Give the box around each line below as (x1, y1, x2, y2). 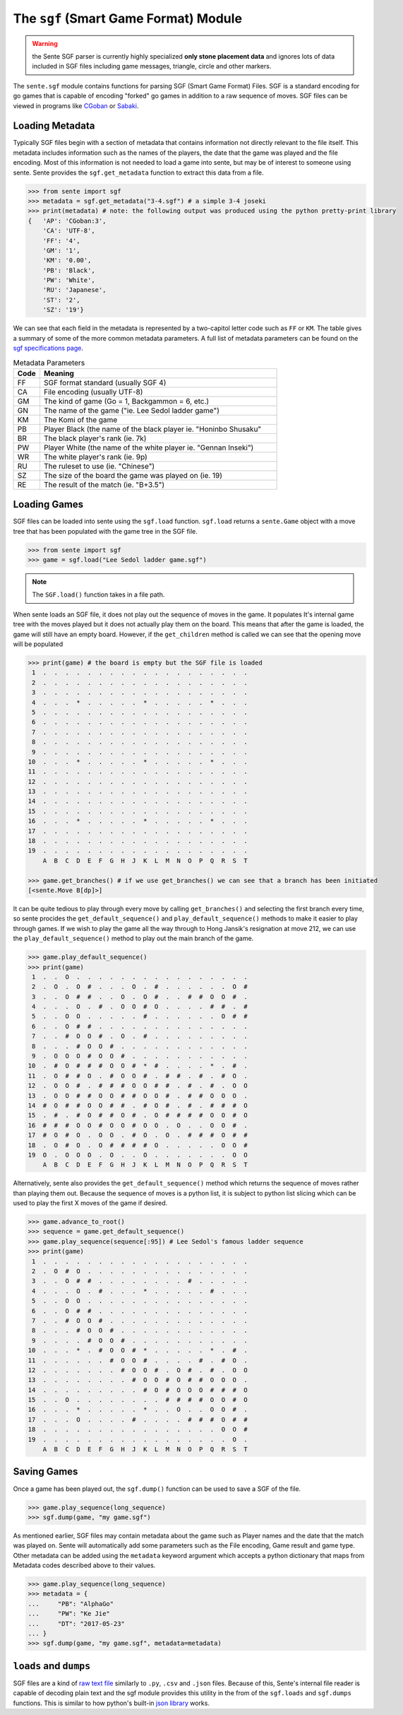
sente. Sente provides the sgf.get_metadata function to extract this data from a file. (13, 168, 264, 177)
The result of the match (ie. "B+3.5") (43, 479, 165, 489)
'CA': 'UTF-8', (42, 227, 95, 235)
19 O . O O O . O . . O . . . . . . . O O (28, 1151, 248, 1159)
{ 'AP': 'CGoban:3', (28, 216, 107, 225)
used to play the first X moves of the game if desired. (13, 1199, 168, 1207)
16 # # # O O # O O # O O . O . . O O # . (28, 1121, 248, 1129)
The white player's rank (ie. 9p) (43, 452, 148, 462)
